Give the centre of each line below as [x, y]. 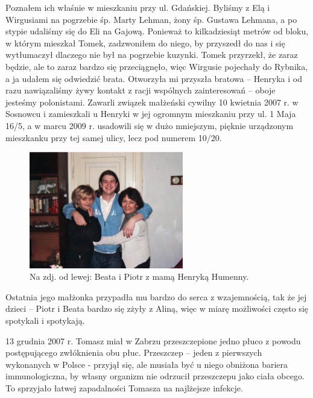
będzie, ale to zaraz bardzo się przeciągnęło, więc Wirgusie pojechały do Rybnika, [157, 66]
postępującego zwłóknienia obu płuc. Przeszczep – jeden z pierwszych [134, 352]
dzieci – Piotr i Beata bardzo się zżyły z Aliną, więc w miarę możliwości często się [157, 308]
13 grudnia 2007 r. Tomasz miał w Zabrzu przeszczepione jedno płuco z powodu [153, 340]
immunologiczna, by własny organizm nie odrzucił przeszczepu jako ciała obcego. [155, 376]
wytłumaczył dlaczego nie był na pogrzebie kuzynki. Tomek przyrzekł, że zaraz [152, 55]
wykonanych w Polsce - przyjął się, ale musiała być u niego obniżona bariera [147, 364]
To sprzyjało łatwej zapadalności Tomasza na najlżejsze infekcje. [124, 387]
